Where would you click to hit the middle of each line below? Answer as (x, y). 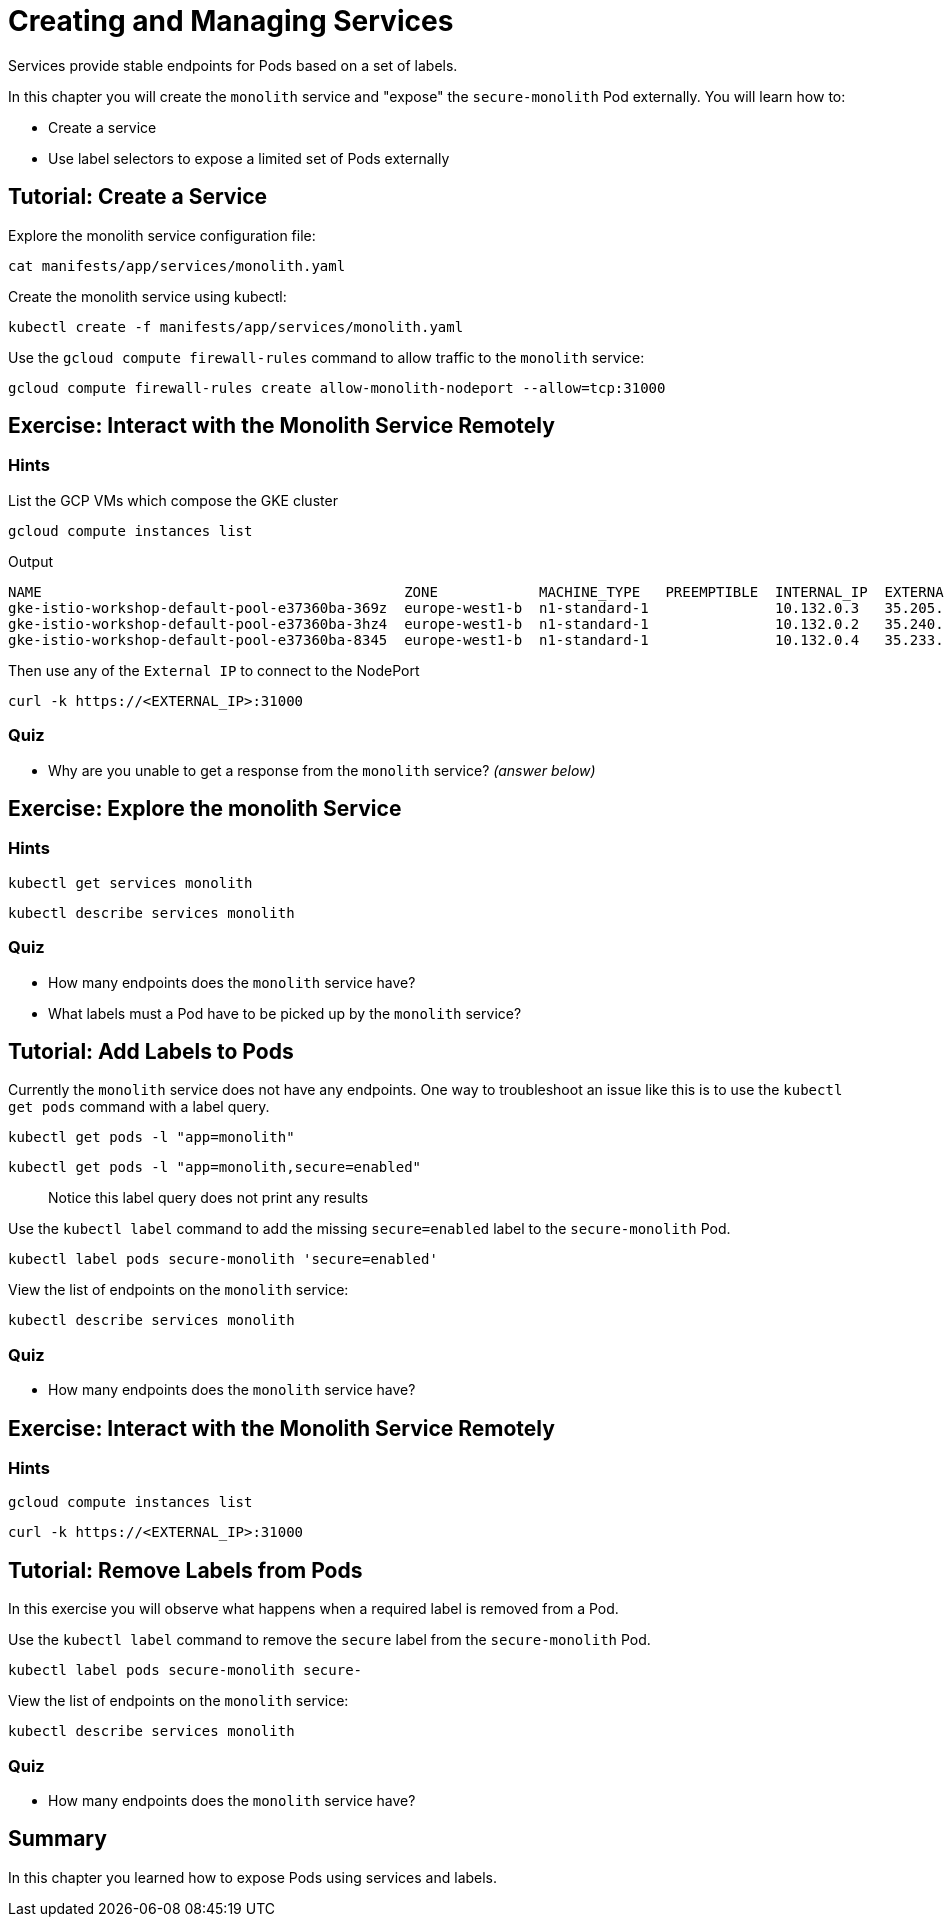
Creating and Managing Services (231, 21)
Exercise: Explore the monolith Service (205, 808)
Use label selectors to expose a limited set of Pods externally (249, 158)
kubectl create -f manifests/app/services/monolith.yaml (236, 326)
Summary (57, 1839)
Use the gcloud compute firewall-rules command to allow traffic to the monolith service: (326, 357)
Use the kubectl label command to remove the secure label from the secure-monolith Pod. (329, 1640)
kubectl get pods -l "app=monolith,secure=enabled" (215, 1167)
